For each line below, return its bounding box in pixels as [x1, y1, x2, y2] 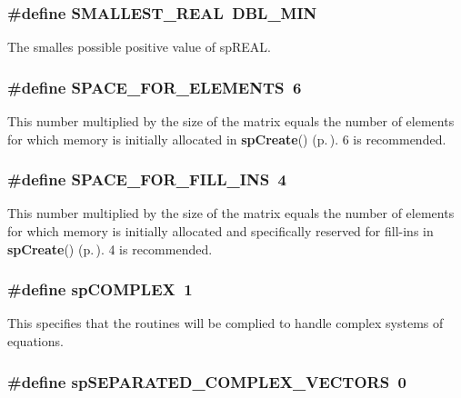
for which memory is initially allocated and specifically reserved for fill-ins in [7, 222, 434, 241]
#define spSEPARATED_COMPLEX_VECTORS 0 [7, 370, 406, 393]
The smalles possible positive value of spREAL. [7, 37, 271, 56]
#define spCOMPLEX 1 [7, 278, 193, 301]
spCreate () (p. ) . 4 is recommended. [7, 239, 213, 258]
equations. [7, 332, 64, 351]
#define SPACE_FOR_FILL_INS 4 [7, 168, 286, 191]
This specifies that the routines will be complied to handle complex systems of [7, 313, 444, 333]
